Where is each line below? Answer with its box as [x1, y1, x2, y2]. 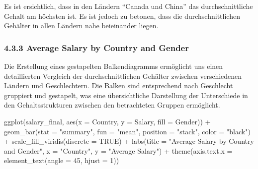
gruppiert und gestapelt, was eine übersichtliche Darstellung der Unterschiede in [4, 90, 248, 100]
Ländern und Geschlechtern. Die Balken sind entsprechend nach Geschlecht [4, 80, 233, 91]
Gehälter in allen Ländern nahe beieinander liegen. [4, 20, 159, 31]
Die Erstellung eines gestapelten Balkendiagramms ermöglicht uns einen [4, 61, 223, 71]
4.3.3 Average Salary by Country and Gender [4, 41, 189, 54]
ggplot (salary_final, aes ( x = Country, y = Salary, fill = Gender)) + [4, 116, 211, 126]
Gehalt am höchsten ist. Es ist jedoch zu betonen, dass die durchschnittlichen [4, 10, 240, 21]
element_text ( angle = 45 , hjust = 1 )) [4, 155, 119, 166]
